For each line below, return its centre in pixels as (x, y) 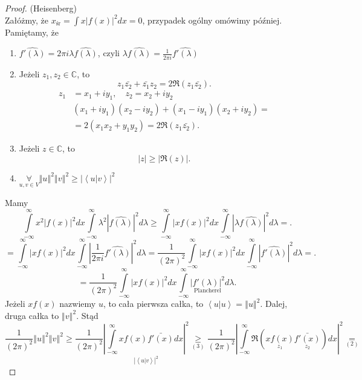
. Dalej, (274, 304)
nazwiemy (78, 304)
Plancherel (207, 291)
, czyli (109, 53)
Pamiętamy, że (32, 32)
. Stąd (87, 315)
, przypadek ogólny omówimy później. (212, 20)
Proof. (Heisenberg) (41, 8)
